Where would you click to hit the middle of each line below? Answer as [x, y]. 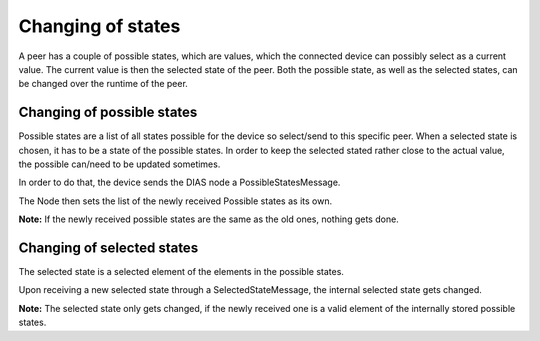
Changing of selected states [108, 248]
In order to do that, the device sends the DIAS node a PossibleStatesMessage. [179, 182]
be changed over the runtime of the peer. [103, 84]
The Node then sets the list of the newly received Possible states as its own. [175, 201]
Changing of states [99, 26]
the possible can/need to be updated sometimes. [119, 164]
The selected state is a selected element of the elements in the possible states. [181, 272]
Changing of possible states [108, 112]
